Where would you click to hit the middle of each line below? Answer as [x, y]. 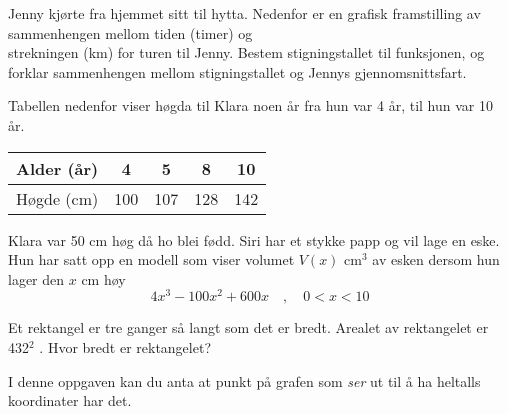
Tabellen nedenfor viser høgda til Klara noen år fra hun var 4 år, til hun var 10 [250, 105]
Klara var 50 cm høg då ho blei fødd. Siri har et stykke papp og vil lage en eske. [254, 239]
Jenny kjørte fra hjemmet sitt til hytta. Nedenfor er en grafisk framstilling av [244, 13]
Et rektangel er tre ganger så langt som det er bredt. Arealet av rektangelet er [248, 327]
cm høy [103, 278]
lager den [36, 278]
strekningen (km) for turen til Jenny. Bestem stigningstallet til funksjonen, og [246, 52]
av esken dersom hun [436, 259]
